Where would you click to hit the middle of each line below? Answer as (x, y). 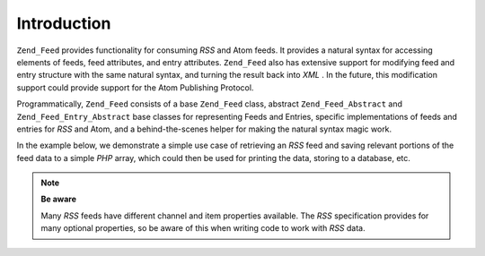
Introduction (64, 23)
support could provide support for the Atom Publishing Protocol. (135, 87)
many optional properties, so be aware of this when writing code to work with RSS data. (203, 228)
